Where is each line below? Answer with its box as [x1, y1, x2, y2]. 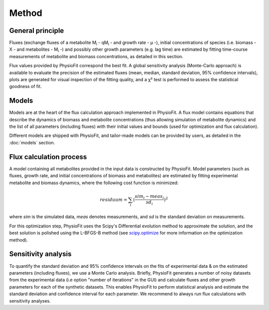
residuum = [100, 197, 128, 203]
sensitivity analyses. [9, 298, 51, 304]
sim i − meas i [134, 194, 164, 201]
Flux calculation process [9, 152, 87, 161]
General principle [9, 26, 64, 35]
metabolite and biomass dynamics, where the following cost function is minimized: [9, 180, 179, 186]
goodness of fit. [9, 84, 42, 90]
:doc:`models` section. [9, 139, 55, 145]
